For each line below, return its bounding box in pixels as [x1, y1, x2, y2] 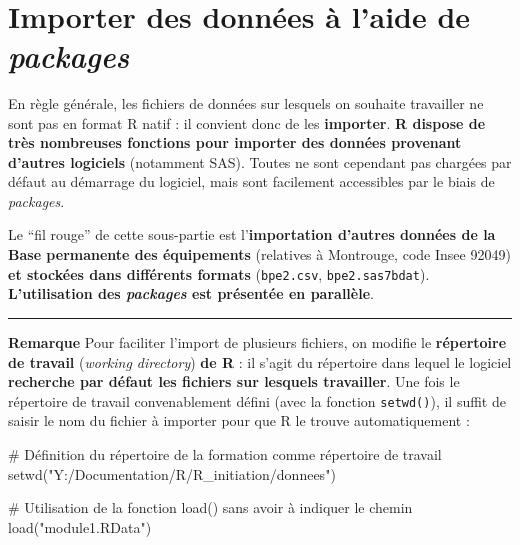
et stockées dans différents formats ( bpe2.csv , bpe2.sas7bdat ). [8, 263, 430, 284]
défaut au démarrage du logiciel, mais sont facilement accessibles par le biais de [8, 171, 495, 192]
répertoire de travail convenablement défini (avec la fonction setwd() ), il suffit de [8, 390, 506, 411]
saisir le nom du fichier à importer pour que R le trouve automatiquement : [8, 410, 470, 431]
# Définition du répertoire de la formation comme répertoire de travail [8, 443, 442, 464]
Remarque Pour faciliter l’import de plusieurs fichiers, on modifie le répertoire [8, 331, 507, 352]
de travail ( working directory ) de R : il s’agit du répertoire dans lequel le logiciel [8, 351, 512, 372]
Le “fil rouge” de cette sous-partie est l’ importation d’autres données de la [8, 224, 496, 245]
